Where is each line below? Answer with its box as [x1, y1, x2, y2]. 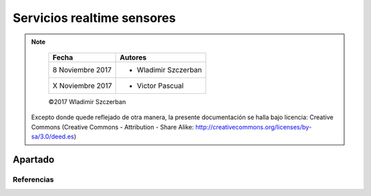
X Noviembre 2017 [52, 81, 113, 90]
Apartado [12, 154, 55, 165]
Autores [119, 52, 147, 62]
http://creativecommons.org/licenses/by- [195, 123, 312, 131]
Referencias [12, 175, 54, 184]
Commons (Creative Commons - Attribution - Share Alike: [31, 123, 194, 131]
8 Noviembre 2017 [52, 65, 112, 75]
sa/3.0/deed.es [31, 132, 75, 140]
